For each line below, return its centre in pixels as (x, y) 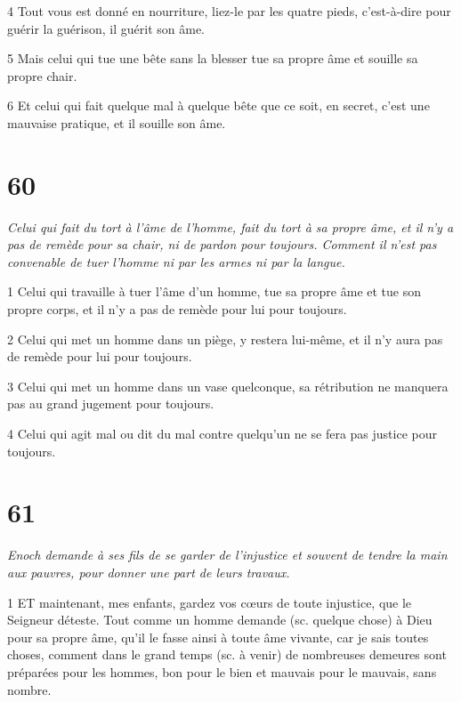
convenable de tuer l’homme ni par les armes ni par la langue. (176, 261)
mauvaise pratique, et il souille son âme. (117, 122)
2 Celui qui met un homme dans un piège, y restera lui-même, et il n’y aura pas (225, 339)
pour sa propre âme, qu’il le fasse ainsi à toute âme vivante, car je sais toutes (218, 637)
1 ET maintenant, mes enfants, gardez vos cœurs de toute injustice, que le (210, 602)
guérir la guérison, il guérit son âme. (106, 28)
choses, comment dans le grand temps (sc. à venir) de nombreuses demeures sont (227, 654)
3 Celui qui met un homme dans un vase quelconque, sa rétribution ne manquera (228, 386)
